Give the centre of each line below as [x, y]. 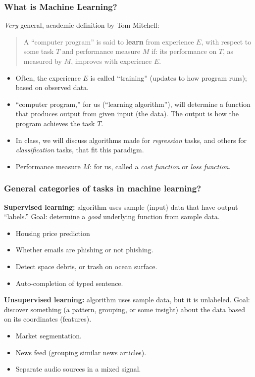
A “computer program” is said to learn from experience [109, 41]
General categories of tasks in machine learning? [103, 188]
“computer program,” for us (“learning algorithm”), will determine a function [133, 104]
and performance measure [101, 51]
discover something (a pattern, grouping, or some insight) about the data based [125, 309]
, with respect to [226, 41]
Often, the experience [48, 77]
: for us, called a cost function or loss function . [160, 166]
